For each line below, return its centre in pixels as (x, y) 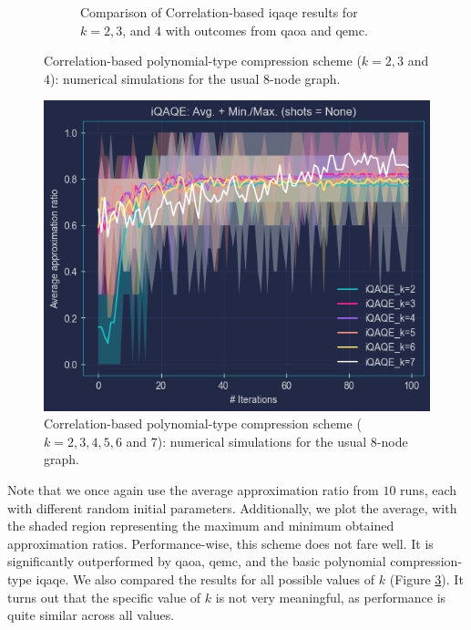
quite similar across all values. (91, 615)
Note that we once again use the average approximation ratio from (193, 490)
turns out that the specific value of (104, 597)
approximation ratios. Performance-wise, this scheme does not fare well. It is (220, 543)
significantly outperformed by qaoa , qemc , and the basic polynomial (197, 561)
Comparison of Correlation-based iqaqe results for (219, 12)
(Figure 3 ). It (426, 578)
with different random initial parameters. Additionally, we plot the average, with (232, 507)
